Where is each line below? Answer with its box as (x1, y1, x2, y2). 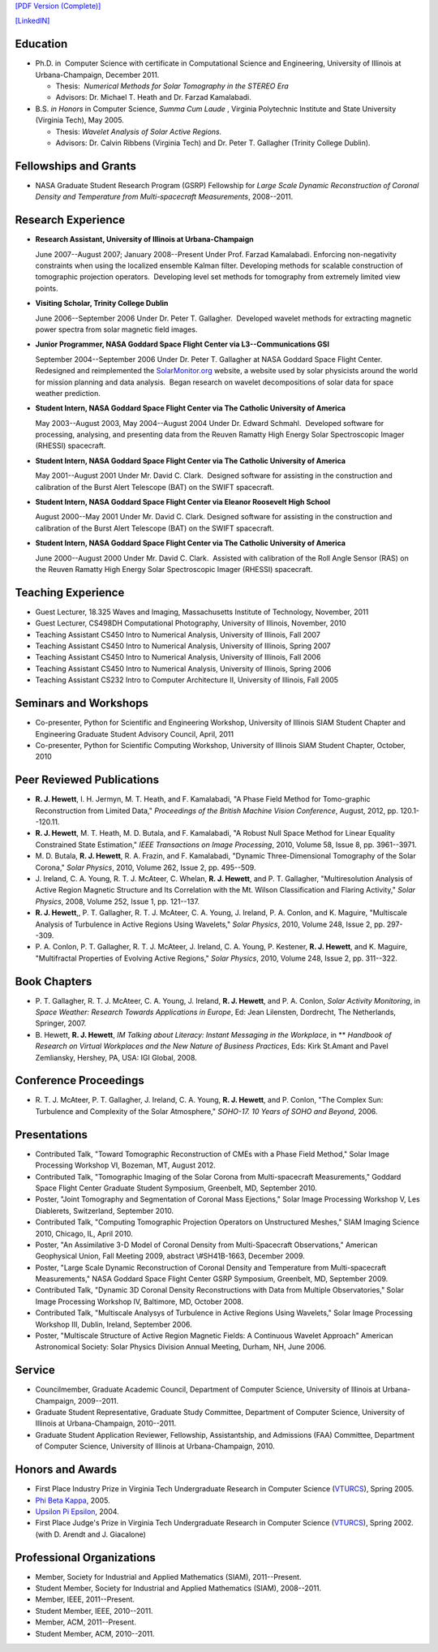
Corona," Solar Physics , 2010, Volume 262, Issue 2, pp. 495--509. (35, 863, 256, 872)
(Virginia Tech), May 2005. (35, 115, 125, 125)
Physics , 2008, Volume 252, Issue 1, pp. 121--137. (35, 897, 200, 906)
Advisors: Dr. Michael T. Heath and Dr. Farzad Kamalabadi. (55, 92, 251, 102)
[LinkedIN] (15, 16, 50, 26)
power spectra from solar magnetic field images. (35, 325, 198, 334)
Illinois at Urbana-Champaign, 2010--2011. (35, 1418, 177, 1428)
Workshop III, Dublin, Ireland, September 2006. (35, 1319, 192, 1329)
